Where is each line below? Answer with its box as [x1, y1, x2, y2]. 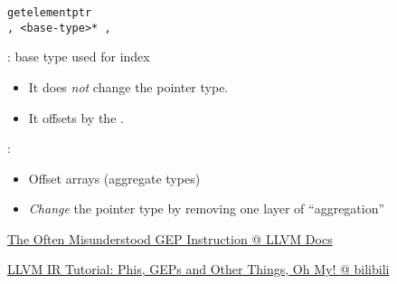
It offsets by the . [28, 108, 124, 127]
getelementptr [7, 6, 92, 19]
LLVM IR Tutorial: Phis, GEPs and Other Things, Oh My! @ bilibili [7, 260, 390, 279]
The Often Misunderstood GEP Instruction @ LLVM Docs [7, 229, 333, 248]
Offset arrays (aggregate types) [28, 168, 201, 187]
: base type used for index [7, 47, 150, 66]
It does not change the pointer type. [28, 77, 229, 96]
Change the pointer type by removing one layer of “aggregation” [28, 199, 385, 218]
